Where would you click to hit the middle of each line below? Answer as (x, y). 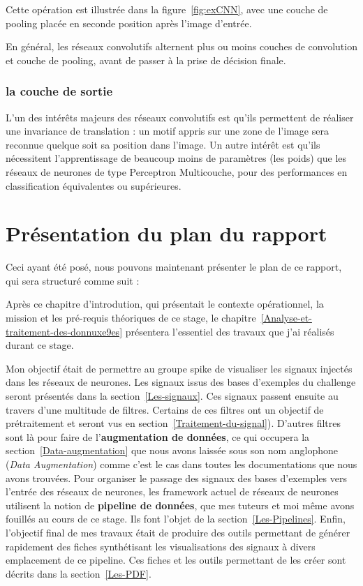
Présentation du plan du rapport (166, 233)
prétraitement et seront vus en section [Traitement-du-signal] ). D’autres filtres (173, 423)
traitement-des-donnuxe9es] (64, 331)
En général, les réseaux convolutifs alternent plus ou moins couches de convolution (181, 46)
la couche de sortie (59, 91)
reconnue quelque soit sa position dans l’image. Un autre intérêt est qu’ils (163, 144)
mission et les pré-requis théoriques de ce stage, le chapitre (131, 318)
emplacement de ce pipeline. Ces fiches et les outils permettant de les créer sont (176, 560)
